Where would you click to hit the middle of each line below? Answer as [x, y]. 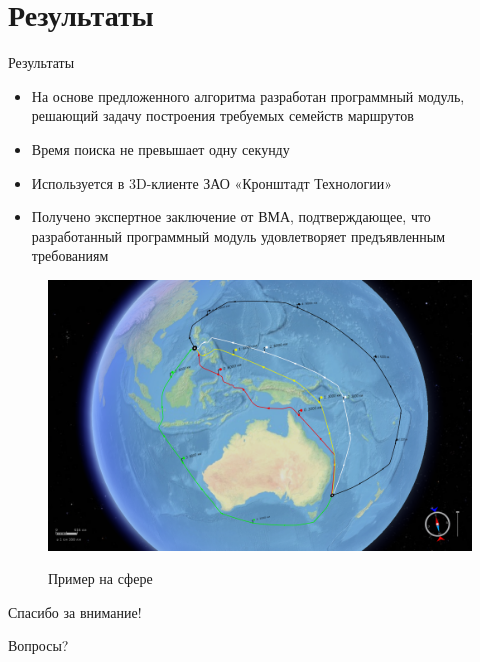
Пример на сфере [100, 578]
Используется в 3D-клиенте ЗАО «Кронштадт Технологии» [212, 182]
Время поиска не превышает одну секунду [160, 148]
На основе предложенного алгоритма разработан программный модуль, [248, 95]
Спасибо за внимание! [75, 611]
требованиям [70, 255]
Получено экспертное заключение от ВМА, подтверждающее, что [231, 216]
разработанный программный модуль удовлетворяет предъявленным [238, 235]
